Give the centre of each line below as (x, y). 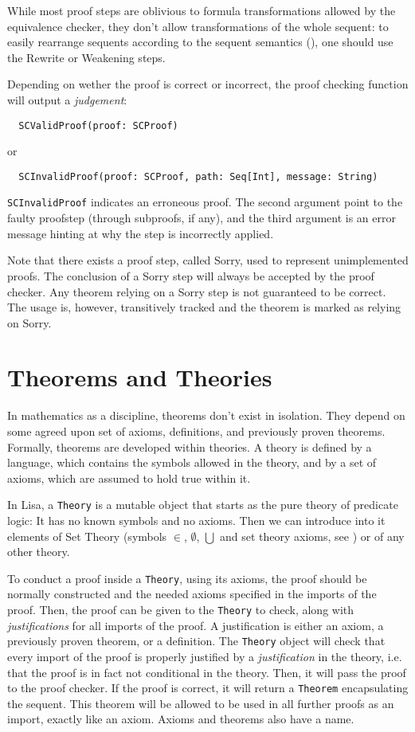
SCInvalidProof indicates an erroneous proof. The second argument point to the (205, 202)
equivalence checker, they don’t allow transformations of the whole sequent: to (198, 26)
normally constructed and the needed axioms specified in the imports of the (192, 594)
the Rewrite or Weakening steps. (86, 57)
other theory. (39, 552)
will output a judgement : (67, 99)
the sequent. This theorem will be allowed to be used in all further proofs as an (201, 703)
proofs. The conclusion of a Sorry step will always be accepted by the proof (191, 275)
